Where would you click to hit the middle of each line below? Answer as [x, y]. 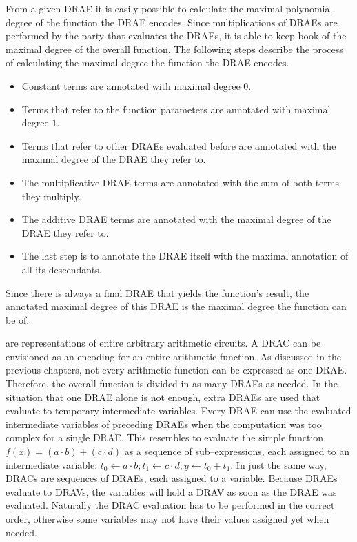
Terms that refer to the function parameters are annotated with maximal [176, 109]
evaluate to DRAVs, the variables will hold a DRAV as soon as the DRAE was [171, 491]
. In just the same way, [278, 464]
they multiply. [51, 196]
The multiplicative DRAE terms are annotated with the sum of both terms [180, 182]
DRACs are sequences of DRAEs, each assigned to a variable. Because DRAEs [172, 478]
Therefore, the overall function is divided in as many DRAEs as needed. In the [172, 384]
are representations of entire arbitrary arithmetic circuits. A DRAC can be [163, 343]
